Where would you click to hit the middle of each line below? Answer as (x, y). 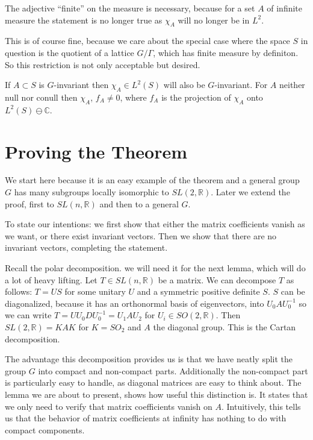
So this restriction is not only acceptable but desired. (103, 64)
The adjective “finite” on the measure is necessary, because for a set (130, 8)
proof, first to (29, 203)
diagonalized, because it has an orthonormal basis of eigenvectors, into (135, 303)
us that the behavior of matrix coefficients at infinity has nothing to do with (146, 418)
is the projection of (196, 97)
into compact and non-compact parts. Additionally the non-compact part (173, 370)
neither (292, 85)
